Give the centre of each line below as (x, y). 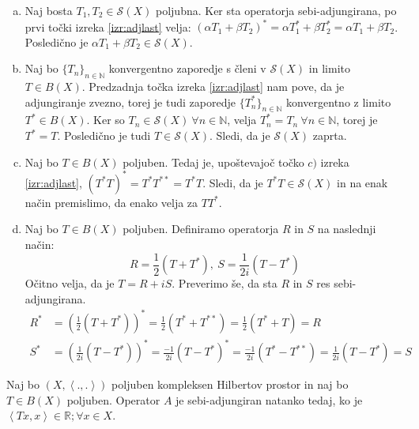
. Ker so (106, 120)
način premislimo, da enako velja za (111, 202)
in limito (329, 68)
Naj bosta (49, 10)
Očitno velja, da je (70, 283)
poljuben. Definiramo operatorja (201, 229)
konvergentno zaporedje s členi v (187, 68)
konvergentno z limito (338, 102)
